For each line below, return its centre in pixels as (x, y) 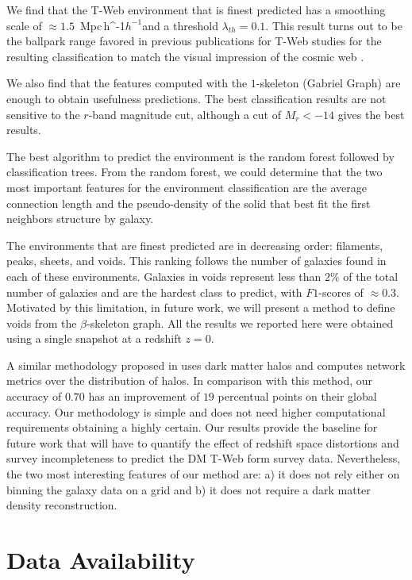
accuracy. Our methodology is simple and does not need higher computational (196, 411)
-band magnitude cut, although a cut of (185, 114)
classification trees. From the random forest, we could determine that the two (194, 172)
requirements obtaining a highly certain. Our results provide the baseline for (192, 427)
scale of (24, 25)
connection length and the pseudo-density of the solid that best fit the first (189, 203)
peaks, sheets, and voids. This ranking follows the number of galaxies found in (196, 261)
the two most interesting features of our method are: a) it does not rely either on (203, 474)
